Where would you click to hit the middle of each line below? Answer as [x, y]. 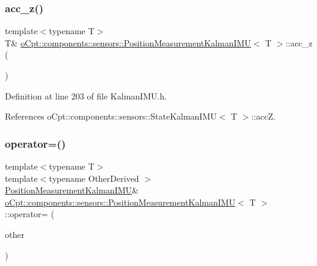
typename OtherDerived [94, 178]
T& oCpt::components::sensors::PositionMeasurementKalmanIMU [128, 42]
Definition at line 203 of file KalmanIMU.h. [86, 95]
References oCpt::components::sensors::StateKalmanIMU [111, 116]
